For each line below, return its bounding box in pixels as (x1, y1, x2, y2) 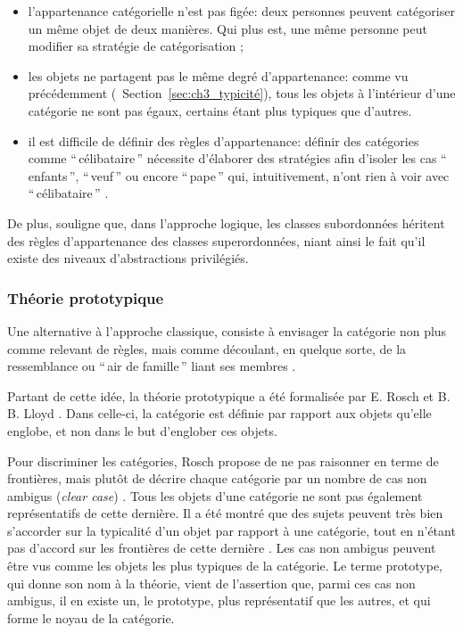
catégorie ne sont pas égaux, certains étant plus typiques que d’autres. (28, 101, 412, 119)
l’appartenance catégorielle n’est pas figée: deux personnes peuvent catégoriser (28, 2, 455, 20)
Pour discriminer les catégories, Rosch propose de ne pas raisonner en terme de (7, 451, 439, 470)
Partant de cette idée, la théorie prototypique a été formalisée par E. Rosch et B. (7, 386, 451, 405)
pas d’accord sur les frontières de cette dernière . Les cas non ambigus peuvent (7, 538, 436, 557)
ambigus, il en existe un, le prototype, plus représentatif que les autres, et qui (7, 591, 431, 610)
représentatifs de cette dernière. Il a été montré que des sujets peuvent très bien (7, 504, 443, 522)
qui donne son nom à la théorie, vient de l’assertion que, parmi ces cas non (7, 573, 416, 592)
